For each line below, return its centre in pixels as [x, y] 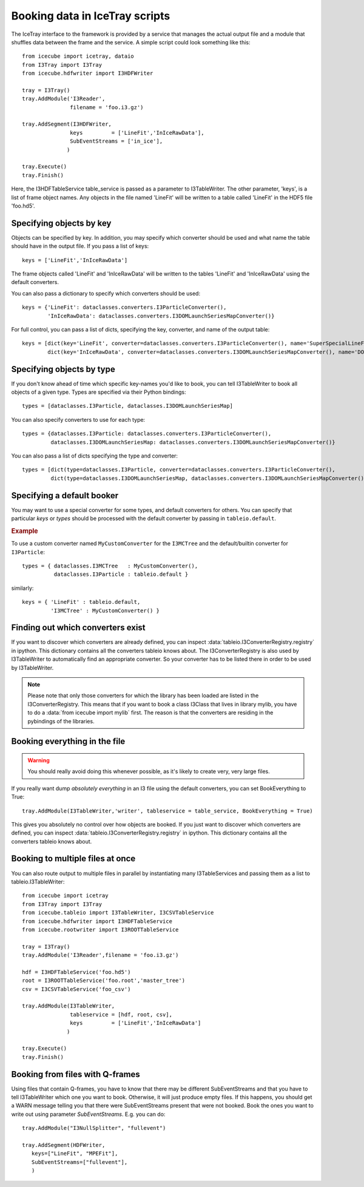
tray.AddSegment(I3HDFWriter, [67, 124]
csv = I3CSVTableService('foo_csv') [76, 989]
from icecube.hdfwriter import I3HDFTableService [97, 921]
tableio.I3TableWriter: [38, 881]
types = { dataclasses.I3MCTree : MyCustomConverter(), [110, 566]
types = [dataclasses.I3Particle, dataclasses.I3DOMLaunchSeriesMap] [128, 406]
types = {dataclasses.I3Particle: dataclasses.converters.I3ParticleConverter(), [147, 434]
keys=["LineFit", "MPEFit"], [75, 1154]
